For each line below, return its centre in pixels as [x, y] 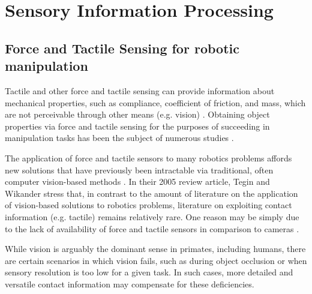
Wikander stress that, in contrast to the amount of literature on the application [151, 193]
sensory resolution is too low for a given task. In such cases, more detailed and [149, 272]
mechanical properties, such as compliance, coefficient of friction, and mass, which [155, 102]
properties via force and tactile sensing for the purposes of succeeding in [137, 126]
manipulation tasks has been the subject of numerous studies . [119, 138]
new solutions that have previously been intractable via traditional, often [139, 169]
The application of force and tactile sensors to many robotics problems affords [148, 157]
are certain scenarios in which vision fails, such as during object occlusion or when [156, 260]
